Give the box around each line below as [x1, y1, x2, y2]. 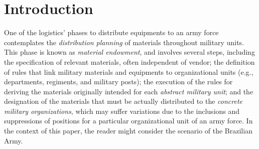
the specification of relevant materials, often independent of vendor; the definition [4, 56, 255, 67]
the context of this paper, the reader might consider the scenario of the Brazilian [4, 125, 252, 136]
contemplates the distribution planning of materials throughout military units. [4, 37, 244, 47]
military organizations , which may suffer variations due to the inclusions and [4, 105, 240, 116]
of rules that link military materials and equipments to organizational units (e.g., [4, 66, 253, 77]
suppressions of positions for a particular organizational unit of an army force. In [4, 115, 253, 126]
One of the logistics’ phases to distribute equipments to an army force [4, 27, 219, 38]
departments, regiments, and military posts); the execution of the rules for [4, 76, 233, 87]
